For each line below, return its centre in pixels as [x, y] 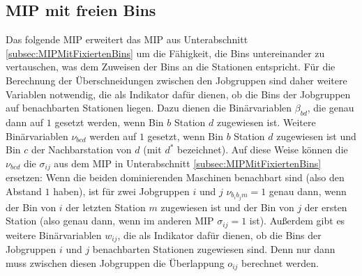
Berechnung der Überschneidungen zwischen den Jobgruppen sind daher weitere [176, 80]
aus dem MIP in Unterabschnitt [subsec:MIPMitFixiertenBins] [188, 163]
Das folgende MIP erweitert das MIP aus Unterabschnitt [127, 39]
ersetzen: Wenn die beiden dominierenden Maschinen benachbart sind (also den [175, 177]
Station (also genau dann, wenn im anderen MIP [110, 221]
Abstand [24, 191]
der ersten [326, 207]
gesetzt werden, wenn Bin [109, 122]
